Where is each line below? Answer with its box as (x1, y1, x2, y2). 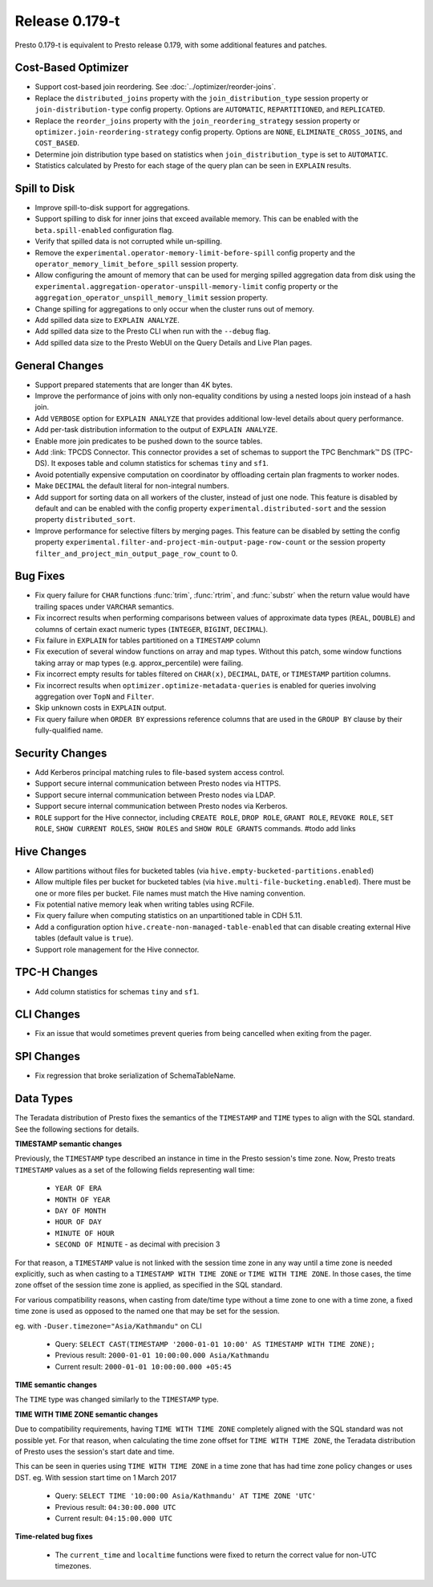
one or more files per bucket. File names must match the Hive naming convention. (34, 888, 306, 898)
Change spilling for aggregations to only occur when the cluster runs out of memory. (34, 304, 314, 313)
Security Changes (14, 746, 107, 760)
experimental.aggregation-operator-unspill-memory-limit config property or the (34, 281, 338, 291)
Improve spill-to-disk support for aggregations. (34, 203, 190, 213)
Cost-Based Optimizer (14, 61, 129, 75)
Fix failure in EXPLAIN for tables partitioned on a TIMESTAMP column (34, 635, 261, 646)
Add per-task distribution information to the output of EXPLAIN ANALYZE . (34, 425, 278, 434)
